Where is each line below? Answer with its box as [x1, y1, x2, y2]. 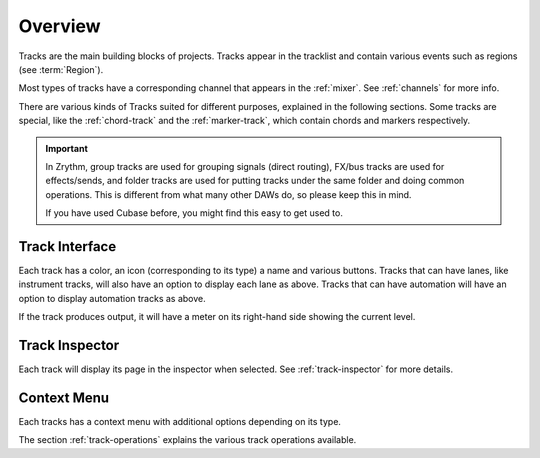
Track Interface [18, 238, 117, 255]
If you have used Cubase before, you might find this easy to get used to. [45, 207, 344, 219]
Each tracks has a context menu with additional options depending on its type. [18, 415, 342, 427]
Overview [18, 15, 101, 37]
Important [45, 142, 89, 154]
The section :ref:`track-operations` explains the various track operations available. [18, 434, 357, 446]
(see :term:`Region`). [18, 63, 104, 75]
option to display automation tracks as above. [18, 292, 207, 304]
